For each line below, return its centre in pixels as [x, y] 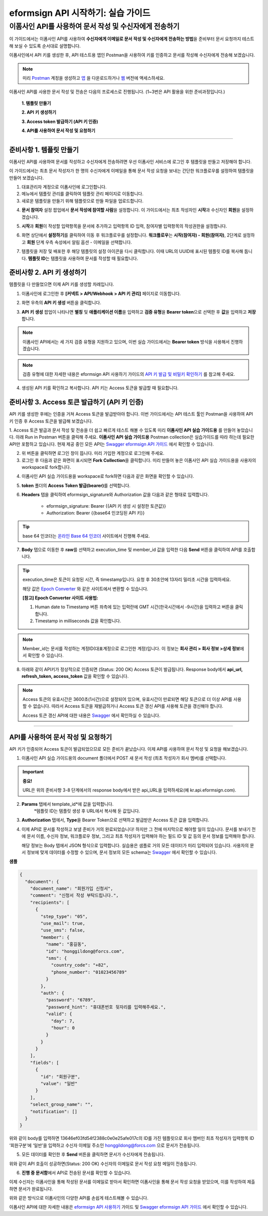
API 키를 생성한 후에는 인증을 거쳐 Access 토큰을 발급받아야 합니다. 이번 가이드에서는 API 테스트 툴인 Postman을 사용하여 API [131, 414]
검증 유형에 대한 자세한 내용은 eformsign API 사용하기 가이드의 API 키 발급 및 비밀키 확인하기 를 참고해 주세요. [129, 374]
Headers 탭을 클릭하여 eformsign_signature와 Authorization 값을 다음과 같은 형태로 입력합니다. [115, 495]
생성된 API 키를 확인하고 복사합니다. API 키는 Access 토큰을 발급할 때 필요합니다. [100, 388]
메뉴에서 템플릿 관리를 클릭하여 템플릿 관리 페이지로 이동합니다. [83, 194]
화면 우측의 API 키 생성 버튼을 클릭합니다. [61, 303]
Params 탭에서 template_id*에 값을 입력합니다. [67, 804]
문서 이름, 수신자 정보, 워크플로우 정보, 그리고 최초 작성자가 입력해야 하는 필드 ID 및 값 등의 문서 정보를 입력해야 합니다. [141, 836]
